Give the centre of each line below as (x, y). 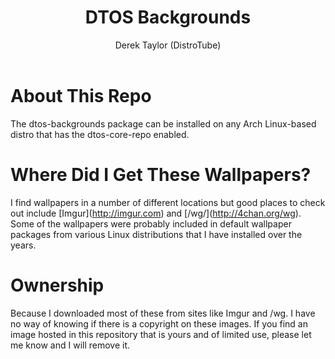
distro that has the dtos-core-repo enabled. (100, 134)
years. (23, 245)
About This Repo (81, 95)
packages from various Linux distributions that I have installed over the (156, 234)
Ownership (57, 285)
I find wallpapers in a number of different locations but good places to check (168, 202)
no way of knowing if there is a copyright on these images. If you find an (159, 323)
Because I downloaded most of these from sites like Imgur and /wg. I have (163, 313)
